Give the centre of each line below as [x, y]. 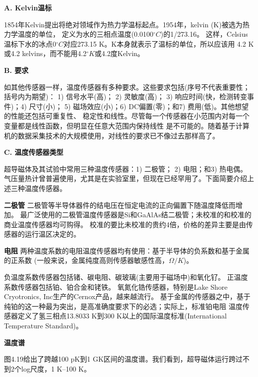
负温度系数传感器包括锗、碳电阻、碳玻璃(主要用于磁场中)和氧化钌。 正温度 [126, 277]
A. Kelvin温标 [28, 7]
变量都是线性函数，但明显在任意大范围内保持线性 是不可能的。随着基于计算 [127, 125]
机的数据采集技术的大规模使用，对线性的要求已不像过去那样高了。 [112, 135]
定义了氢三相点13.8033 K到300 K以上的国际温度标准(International [122, 316]
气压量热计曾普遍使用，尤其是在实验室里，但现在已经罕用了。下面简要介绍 [126, 178]
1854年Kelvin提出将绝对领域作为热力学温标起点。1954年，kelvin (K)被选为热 [127, 24]
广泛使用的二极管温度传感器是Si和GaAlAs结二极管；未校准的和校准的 [139, 215]
